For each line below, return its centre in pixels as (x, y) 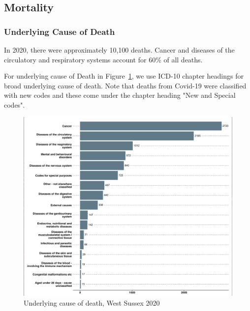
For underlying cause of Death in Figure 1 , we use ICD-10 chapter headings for (124, 76)
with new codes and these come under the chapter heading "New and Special (120, 95)
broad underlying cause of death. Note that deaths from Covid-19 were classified (125, 85)
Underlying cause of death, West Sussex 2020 (92, 302)
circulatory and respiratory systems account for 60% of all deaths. (103, 59)
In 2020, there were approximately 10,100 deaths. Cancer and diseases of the (119, 50)
